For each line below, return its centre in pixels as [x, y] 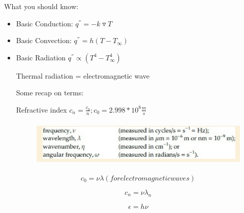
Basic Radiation [41, 57]
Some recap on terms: [50, 93]
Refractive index [41, 109]
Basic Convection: [44, 40]
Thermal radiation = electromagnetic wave [83, 75]
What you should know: [41, 6]
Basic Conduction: [44, 23]
